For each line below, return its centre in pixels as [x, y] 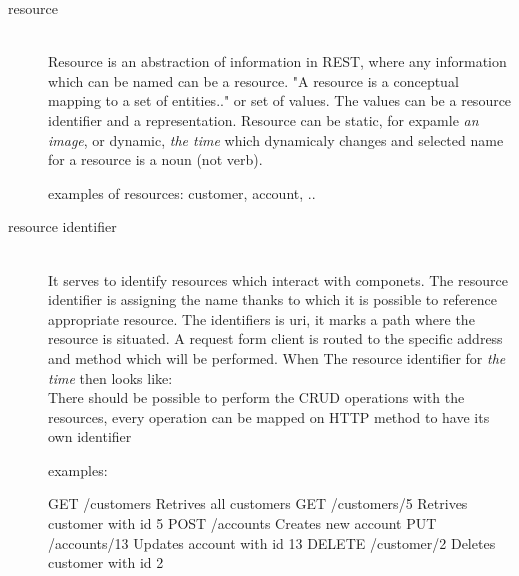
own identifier [90, 436]
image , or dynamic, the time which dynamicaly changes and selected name [276, 139]
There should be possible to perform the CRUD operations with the [256, 397]
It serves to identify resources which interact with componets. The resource [278, 279]
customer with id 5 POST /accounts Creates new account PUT [242, 523]
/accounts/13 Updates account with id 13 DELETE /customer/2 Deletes [272, 542]
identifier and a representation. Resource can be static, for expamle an [263, 119]
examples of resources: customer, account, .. [182, 192]
